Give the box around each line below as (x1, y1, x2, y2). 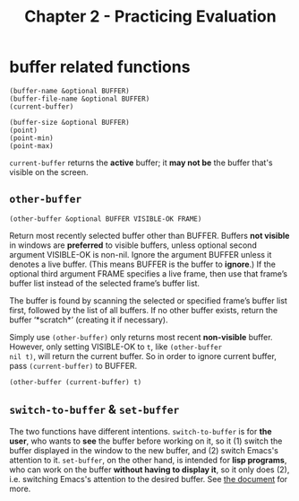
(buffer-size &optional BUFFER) (9, 118, 130, 127)
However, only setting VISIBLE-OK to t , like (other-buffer (9, 341, 222, 352)
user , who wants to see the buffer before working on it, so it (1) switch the (9, 435, 283, 446)
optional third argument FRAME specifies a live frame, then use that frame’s (9, 268, 288, 279)
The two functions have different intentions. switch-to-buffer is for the (9, 426, 272, 436)
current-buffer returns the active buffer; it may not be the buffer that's (9, 157, 273, 168)
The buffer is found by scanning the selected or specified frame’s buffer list (9, 294, 288, 306)
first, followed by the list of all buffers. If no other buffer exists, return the (9, 304, 278, 315)
